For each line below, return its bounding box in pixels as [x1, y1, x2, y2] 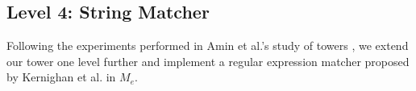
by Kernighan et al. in [6, 68, 116, 85]
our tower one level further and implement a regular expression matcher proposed [6, 52, 410, 69]
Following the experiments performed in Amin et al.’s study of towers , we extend [6, 37, 409, 54]
